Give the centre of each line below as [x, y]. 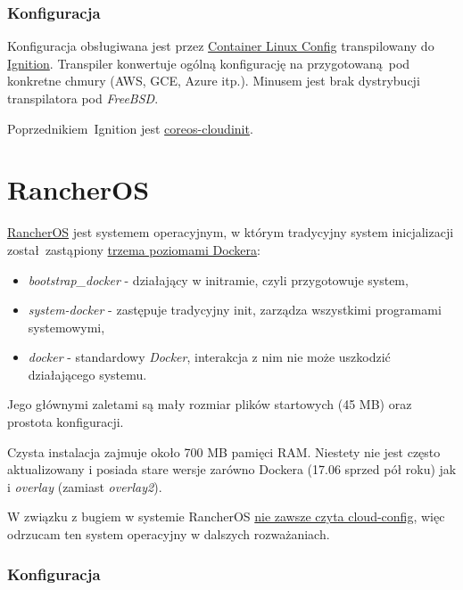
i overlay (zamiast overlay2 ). [85, 486]
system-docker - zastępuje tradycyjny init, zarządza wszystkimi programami [235, 310]
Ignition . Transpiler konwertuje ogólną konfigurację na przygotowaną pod [209, 63]
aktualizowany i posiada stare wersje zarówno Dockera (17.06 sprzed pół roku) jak [232, 469]
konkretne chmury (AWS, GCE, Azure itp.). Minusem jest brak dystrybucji [214, 81]
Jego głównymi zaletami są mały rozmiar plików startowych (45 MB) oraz [210, 404]
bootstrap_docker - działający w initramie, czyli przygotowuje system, [218, 279]
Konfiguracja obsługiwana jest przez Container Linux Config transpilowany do [221, 46]
